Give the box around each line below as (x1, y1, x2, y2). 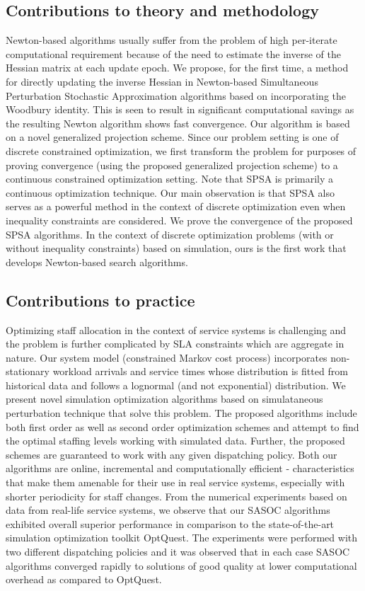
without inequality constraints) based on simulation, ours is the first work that (6, 241, 347, 256)
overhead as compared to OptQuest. (6, 572, 162, 587)
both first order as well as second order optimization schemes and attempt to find (6, 419, 359, 434)
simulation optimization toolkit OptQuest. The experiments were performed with (6, 530, 358, 545)
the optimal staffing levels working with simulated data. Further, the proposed (6, 433, 345, 448)
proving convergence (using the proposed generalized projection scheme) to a (6, 157, 338, 172)
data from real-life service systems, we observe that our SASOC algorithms (6, 503, 330, 517)
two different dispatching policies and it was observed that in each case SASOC (6, 544, 350, 558)
